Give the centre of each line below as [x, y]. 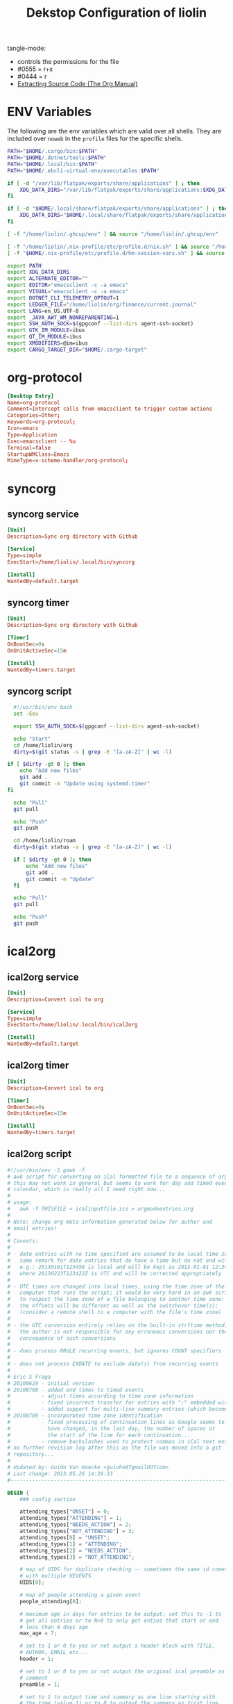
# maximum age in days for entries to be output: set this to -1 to [121, 1614]
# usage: [20, 1203]
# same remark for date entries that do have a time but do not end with [119, 1261]
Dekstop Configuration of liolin [116, 13]
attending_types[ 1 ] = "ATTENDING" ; [71, 1544]
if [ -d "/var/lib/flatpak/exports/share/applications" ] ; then [103, 183]
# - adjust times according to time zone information [101, 1396]
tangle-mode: [27, 48]
